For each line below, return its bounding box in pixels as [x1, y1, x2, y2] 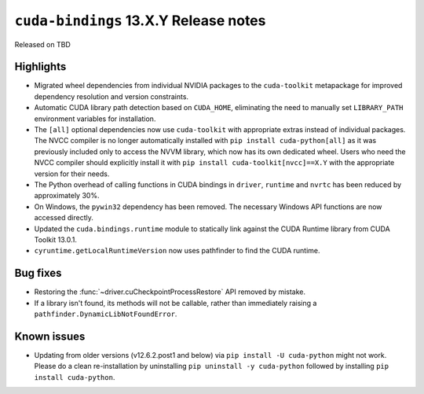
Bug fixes [14, 267, 62, 280]
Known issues [14, 330, 86, 343]
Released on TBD [14, 39, 71, 49]
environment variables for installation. [34, 114, 156, 123]
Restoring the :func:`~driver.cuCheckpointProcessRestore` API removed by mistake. [34, 287, 306, 296]
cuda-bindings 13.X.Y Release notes [14, 12, 266, 29]
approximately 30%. [34, 191, 100, 201]
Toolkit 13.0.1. [34, 234, 78, 244]
